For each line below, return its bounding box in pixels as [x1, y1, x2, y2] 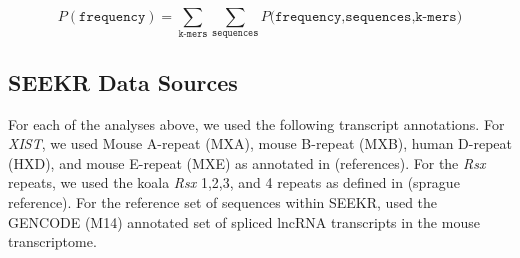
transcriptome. [8, 231, 97, 252]
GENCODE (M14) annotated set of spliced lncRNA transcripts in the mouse [8, 211, 480, 232]
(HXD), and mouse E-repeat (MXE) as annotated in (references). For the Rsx [8, 152, 486, 173]
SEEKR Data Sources [8, 66, 238, 97]
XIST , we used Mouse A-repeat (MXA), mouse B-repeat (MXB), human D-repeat [8, 133, 512, 154]
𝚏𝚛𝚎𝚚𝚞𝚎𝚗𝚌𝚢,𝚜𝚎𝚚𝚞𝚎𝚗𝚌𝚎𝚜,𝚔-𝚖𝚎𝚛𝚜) [275, 10, 463, 24]
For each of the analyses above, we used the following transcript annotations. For [8, 113, 505, 134]
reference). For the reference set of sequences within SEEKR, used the [8, 191, 438, 212]
